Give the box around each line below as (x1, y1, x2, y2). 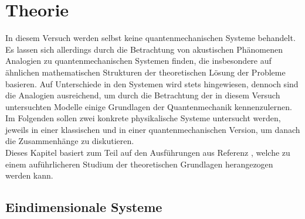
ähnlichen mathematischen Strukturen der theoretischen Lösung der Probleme (5, 66, 286, 78)
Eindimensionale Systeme (5, 198, 162, 216)
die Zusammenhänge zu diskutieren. (5, 135, 134, 147)
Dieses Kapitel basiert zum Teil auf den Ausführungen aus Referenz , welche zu (5, 146, 290, 159)
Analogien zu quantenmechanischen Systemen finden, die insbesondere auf (5, 54, 272, 67)
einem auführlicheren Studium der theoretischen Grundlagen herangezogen (5, 158, 273, 170)
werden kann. (5, 169, 53, 182)
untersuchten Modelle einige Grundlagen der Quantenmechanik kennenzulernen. (5, 100, 292, 112)
